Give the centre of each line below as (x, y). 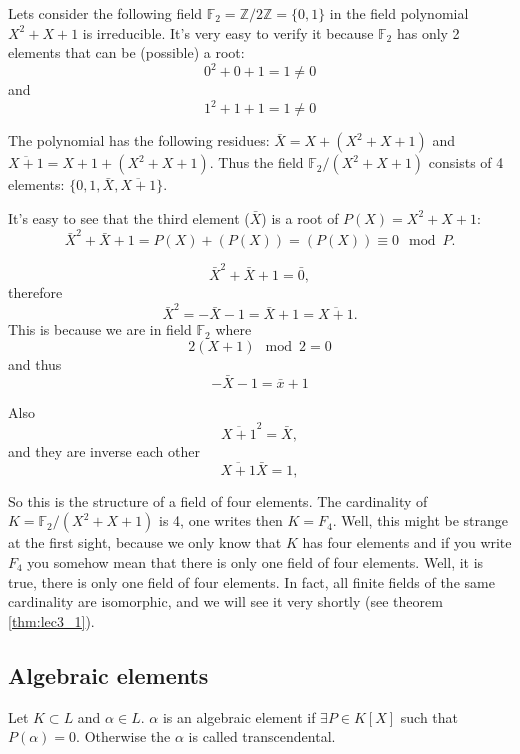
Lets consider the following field (105, 13)
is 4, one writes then (221, 520)
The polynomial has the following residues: (139, 140)
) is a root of (300, 217)
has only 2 (428, 32)
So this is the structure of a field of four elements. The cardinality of (218, 500)
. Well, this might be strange (420, 520)
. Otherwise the (123, 736)
